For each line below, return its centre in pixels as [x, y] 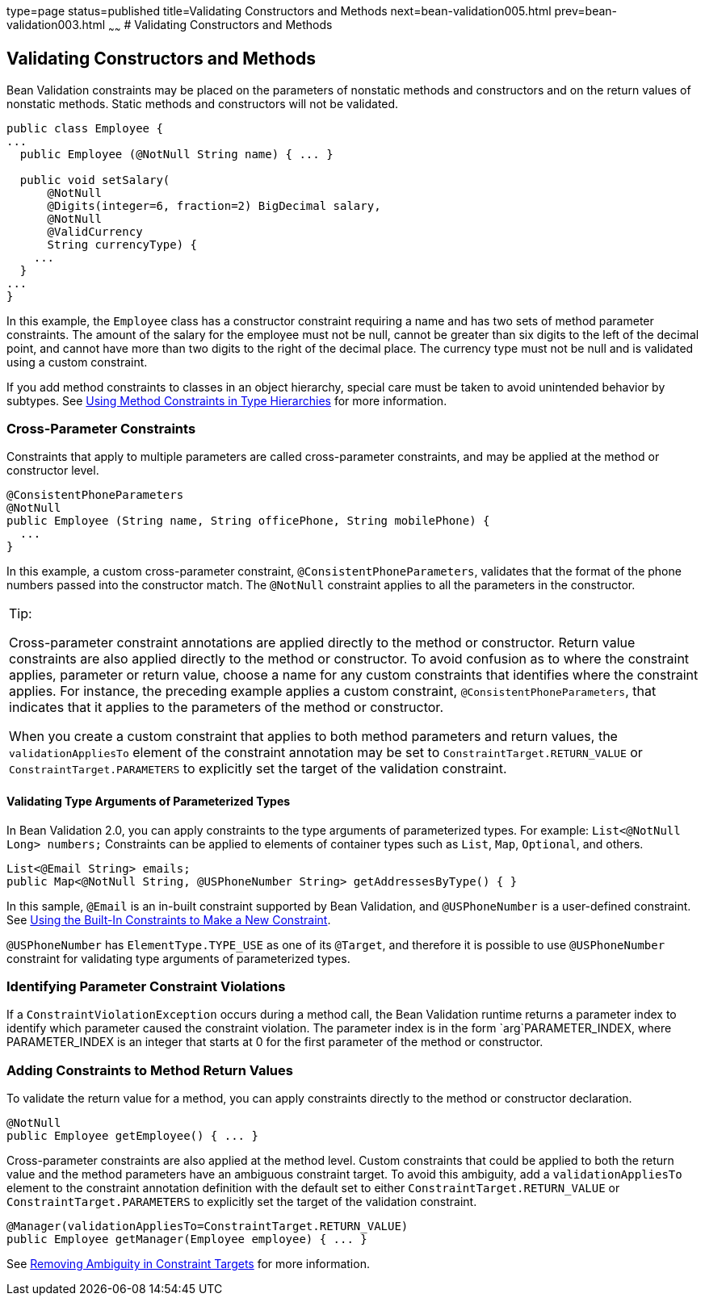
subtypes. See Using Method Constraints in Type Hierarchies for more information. [227, 400]
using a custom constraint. [77, 362]
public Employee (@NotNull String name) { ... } [176, 154]
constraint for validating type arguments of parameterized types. [178, 958]
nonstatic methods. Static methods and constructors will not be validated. [203, 103]
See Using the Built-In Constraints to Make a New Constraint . [169, 919]
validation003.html [56, 25]
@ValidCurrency [95, 231]
